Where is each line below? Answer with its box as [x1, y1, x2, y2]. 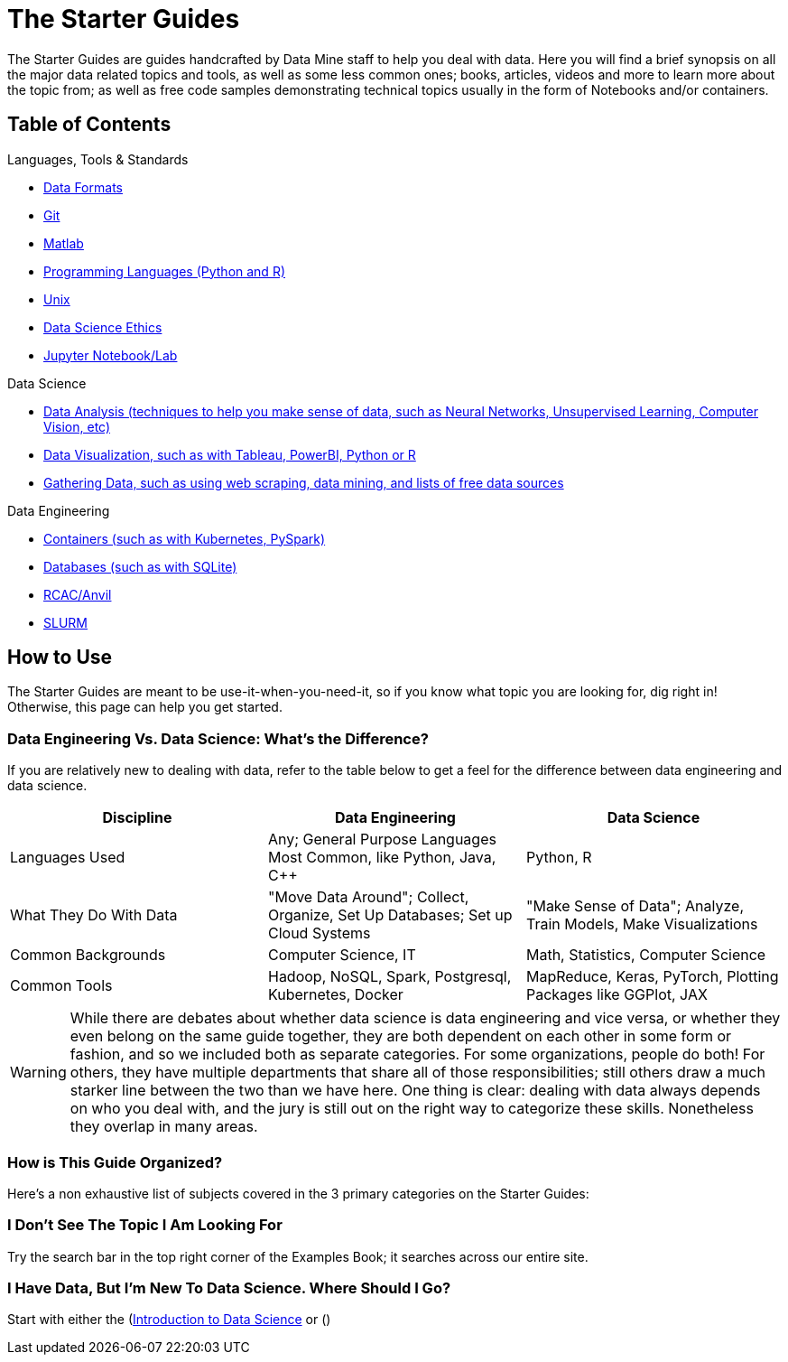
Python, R [525, 848, 592, 867]
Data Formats [43, 179, 123, 195]
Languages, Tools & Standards [7, 151, 189, 167]
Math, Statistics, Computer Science [525, 946, 766, 965]
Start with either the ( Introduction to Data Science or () [7, 1311, 331, 1328]
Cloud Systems [267, 924, 371, 943]
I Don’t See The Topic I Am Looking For [7, 1216, 283, 1235]
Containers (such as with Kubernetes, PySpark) [43, 530, 326, 546]
